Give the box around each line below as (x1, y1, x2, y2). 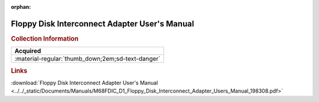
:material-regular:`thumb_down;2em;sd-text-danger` (14, 55, 161, 63)
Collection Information (11, 34, 79, 42)
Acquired (14, 47, 41, 55)
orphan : (11, 4, 31, 10)
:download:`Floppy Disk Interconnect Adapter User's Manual (11, 79, 158, 86)
